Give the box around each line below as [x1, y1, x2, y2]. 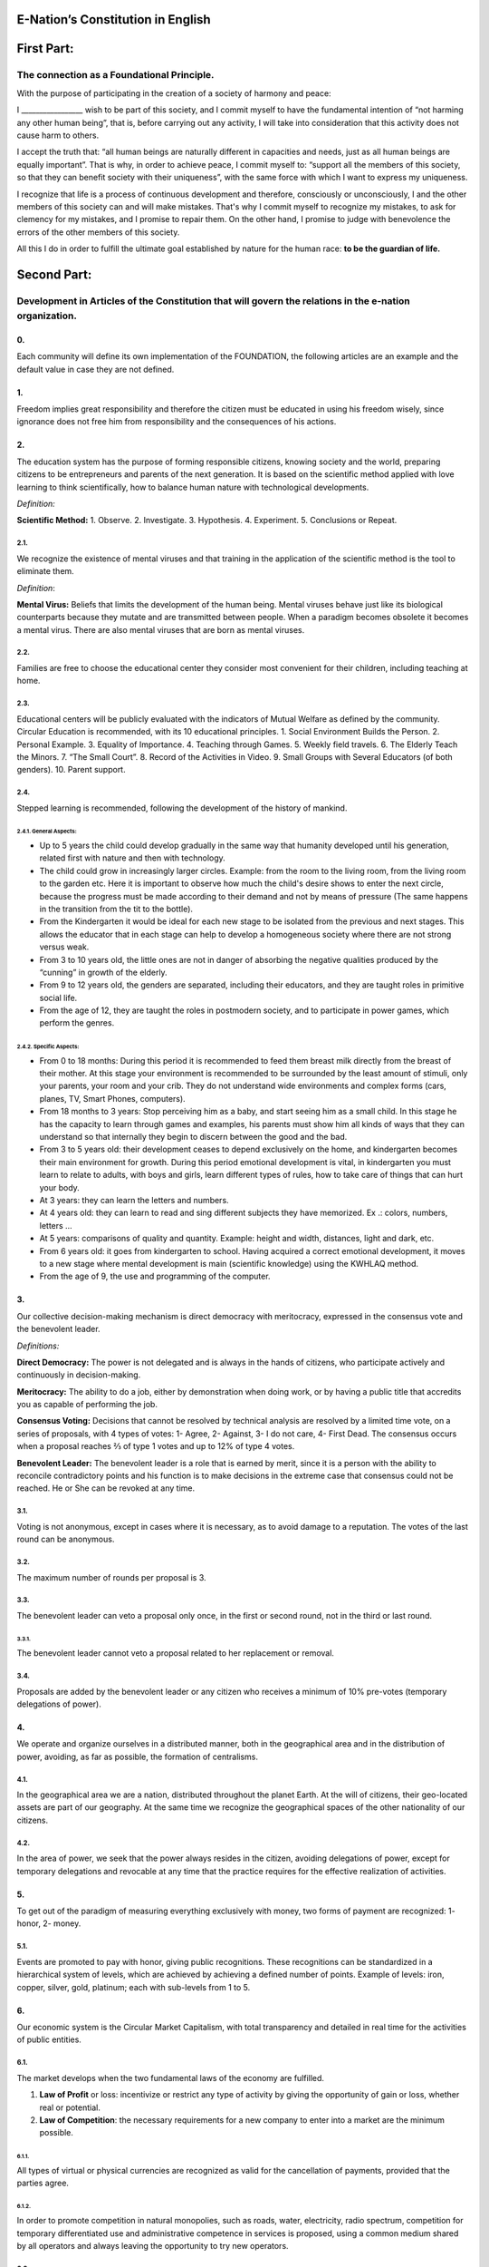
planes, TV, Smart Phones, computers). [39, 1093, 186, 1104]
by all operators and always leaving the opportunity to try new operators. [16, 2240, 289, 2251]
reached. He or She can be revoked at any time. [16, 1483, 196, 1493]
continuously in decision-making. [16, 1369, 141, 1380]
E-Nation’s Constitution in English [16, 12, 212, 27]
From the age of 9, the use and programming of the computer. [39, 1270, 271, 1282]
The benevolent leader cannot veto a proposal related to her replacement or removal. [16, 1648, 335, 1659]
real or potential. [39, 2102, 101, 2113]
